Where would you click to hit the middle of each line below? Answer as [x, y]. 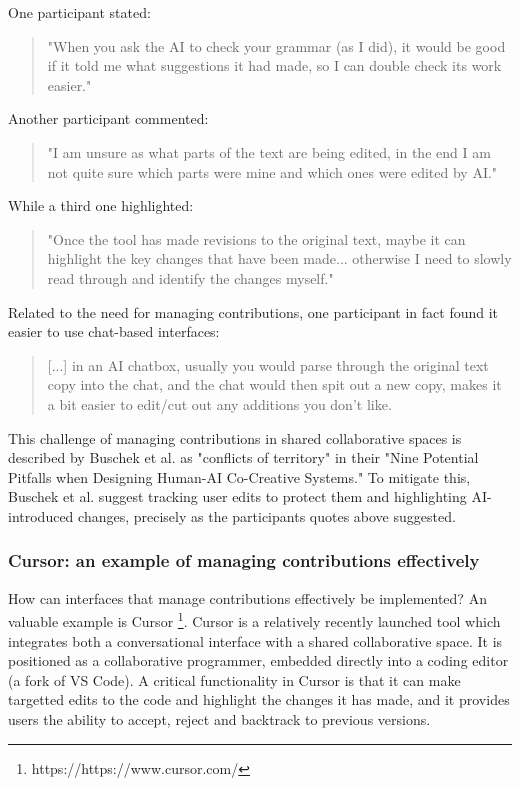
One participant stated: [79, 12]
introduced [41, 515]
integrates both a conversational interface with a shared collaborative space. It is [255, 640]
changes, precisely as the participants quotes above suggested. [267, 515]
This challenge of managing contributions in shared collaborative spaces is [235, 437]
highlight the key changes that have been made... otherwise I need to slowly [279, 258]
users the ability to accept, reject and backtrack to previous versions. [219, 718]
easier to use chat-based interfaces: [114, 331]
